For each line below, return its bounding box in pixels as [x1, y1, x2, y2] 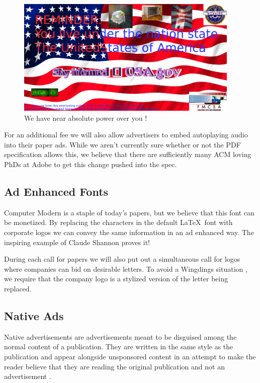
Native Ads [4, 308, 64, 323]
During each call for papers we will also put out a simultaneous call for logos [4, 254, 240, 264]
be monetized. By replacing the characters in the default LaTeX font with [4, 217, 233, 227]
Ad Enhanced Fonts [4, 183, 109, 199]
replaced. [4, 283, 32, 293]
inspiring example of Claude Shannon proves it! [4, 237, 150, 247]
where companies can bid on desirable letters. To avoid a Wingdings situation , [4, 263, 247, 274]
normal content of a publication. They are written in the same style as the [4, 341, 233, 352]
